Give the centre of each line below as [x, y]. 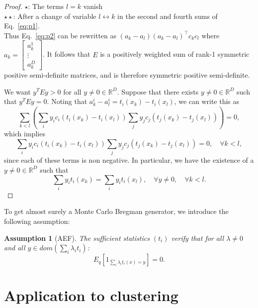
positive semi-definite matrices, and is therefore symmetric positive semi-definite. [127, 74]
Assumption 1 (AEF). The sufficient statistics [77, 238]
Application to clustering [91, 295]
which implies [25, 134]
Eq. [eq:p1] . [22, 26]
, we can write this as [207, 101]
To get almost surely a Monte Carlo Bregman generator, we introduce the [116, 211]
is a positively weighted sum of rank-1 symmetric [175, 54]
